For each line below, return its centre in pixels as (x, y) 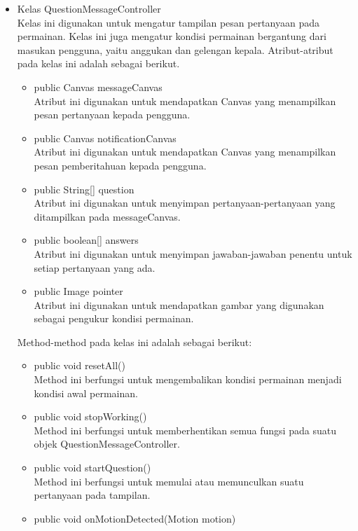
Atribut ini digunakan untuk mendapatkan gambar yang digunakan (179, 304)
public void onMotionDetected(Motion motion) (135, 518)
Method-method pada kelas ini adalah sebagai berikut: (135, 342)
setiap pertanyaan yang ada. (95, 267)
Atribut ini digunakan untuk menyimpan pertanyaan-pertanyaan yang (185, 203)
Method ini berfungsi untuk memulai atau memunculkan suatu (169, 481)
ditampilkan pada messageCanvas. (107, 216)
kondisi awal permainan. (86, 393)
